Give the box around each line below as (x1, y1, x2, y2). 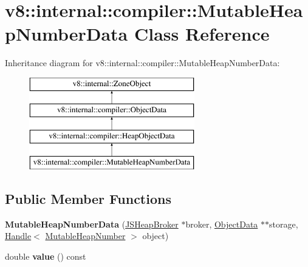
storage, (269, 217, 298, 230)
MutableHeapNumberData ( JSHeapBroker (5, 217, 179, 230)
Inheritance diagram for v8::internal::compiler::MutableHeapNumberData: (5, 56, 280, 69)
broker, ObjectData (185, 217, 258, 230)
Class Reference (134, 21, 270, 46)
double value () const (5, 250, 86, 263)
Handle (5, 229, 32, 242)
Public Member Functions (5, 189, 171, 208)
